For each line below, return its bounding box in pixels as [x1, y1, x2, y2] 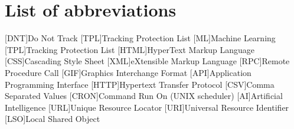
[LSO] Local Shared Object [5, 113, 100, 125]
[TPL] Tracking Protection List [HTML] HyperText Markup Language [5, 43, 255, 55]
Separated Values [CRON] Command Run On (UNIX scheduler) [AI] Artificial [5, 90, 283, 102]
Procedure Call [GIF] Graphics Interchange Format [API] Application [5, 66, 251, 78]
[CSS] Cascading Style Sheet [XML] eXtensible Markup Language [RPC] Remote [5, 55, 290, 67]
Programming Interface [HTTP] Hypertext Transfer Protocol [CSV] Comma [5, 78, 275, 90]
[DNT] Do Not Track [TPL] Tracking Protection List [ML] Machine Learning [5, 32, 276, 44]
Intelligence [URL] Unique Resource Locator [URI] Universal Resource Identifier [5, 101, 289, 113]
